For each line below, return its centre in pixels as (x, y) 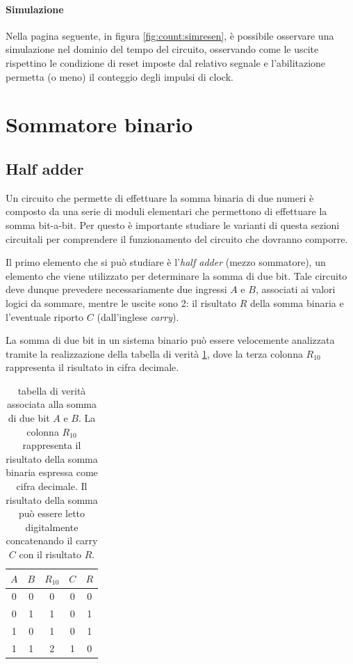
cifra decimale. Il (52, 486)
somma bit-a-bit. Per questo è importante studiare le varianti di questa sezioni (173, 224)
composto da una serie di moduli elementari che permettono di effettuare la (166, 211)
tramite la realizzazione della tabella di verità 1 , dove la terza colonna (154, 353)
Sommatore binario (99, 124)
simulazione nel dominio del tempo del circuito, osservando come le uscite (162, 49)
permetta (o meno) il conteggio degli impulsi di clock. (120, 76)
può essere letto (52, 513)
